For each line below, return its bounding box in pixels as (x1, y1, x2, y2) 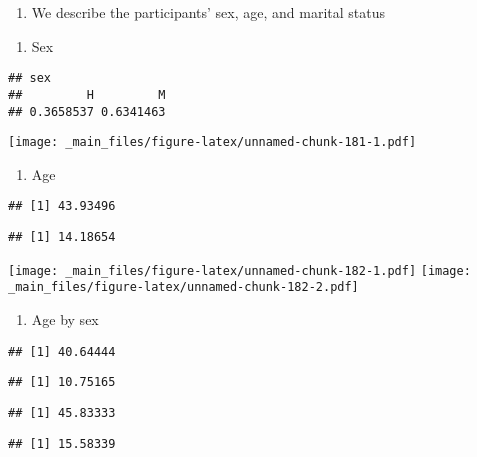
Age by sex (31, 309, 99, 330)
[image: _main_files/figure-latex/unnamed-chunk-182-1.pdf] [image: (8, 263, 471, 278)
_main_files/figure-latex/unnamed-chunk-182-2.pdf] (8, 280, 359, 295)
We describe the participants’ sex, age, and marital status (31, 2, 386, 22)
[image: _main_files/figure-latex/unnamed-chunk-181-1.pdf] (8, 135, 417, 150)
